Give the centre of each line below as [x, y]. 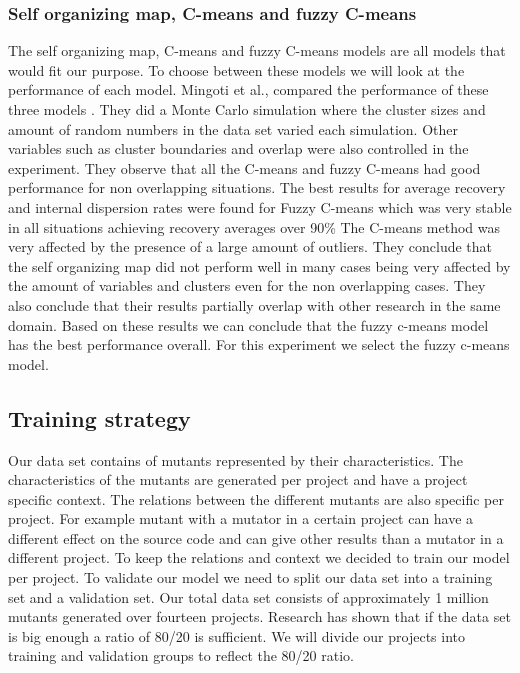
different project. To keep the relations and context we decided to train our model [259, 557]
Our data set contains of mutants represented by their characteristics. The [235, 459]
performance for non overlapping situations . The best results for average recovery [257, 187]
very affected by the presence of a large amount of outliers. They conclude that [250, 246]
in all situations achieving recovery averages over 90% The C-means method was [254, 226]
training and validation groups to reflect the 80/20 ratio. [181, 655]
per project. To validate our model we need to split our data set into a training [250, 577]
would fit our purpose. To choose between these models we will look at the [236, 69]
